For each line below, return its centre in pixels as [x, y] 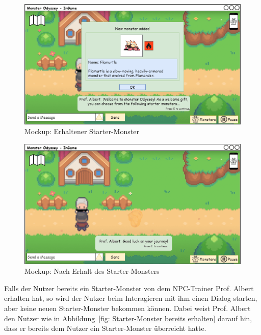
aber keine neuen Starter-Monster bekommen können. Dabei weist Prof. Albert [127, 308]
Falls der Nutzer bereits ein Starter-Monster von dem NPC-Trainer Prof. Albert [129, 288]
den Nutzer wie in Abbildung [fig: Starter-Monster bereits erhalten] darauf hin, [128, 318]
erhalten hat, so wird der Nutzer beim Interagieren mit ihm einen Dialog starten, [131, 298]
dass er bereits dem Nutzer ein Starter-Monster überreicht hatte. [105, 328]
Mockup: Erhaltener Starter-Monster [82, 131]
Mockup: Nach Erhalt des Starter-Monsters [92, 271]
